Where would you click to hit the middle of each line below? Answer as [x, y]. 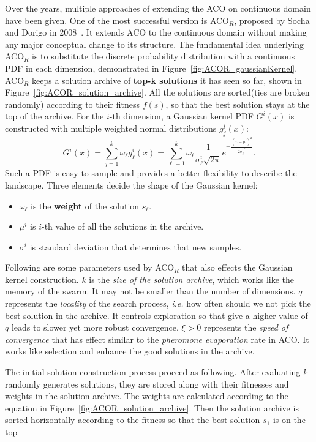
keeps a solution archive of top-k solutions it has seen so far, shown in [167, 80]
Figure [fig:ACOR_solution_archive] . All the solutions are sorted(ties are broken [157, 92]
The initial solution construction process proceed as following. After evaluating [153, 372]
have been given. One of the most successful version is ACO [117, 20]
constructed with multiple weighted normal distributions [111, 128]
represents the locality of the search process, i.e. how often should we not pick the [158, 303]
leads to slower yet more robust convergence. [95, 327]
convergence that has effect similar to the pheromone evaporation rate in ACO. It [157, 339]
